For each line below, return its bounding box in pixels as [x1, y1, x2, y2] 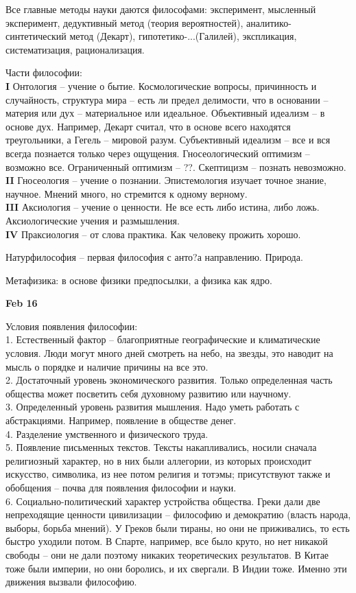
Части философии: [5, 65, 82, 80]
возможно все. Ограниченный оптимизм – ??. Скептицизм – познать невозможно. [5, 159, 346, 174]
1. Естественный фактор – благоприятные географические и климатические [5, 332, 320, 347]
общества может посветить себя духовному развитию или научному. [5, 386, 292, 400]
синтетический [5, 29, 67, 43]
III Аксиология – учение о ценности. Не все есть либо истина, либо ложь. [5, 200, 320, 214]
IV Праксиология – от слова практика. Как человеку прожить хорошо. [5, 226, 301, 241]
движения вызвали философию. [5, 574, 137, 589]
